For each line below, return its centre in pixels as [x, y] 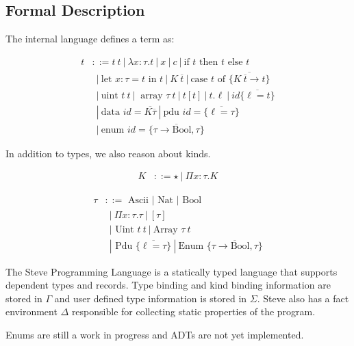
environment [31, 311]
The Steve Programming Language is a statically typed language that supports [172, 271]
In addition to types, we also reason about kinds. [108, 153]
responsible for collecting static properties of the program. [193, 311]
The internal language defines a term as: [90, 39]
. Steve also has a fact [303, 298]
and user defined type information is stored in [151, 298]
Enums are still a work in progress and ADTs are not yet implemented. [155, 334]
